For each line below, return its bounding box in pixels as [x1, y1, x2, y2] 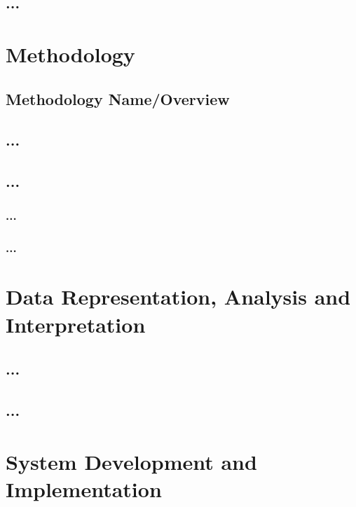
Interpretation [6, 310, 146, 338]
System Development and [6, 447, 257, 475]
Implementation [6, 474, 162, 503]
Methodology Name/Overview [6, 88, 230, 109]
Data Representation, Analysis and [6, 282, 351, 311]
